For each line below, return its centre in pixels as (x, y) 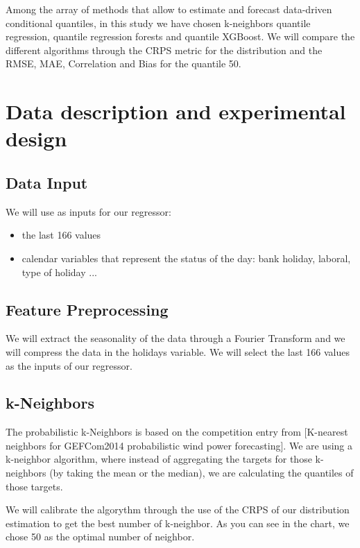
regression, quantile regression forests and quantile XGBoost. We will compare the (180, 36)
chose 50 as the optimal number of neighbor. (100, 537)
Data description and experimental (176, 111)
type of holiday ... (59, 272)
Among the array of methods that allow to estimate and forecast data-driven (169, 9)
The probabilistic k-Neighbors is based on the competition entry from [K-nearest (177, 432)
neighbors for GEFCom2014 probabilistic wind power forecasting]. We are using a (179, 445)
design (36, 138)
